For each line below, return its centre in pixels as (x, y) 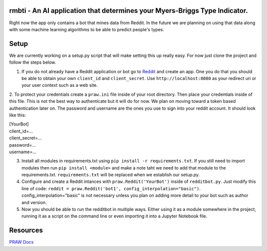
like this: (18, 115)
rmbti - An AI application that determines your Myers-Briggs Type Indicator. (129, 11)
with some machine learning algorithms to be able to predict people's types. (87, 29)
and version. (34, 202)
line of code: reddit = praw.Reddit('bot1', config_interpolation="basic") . (111, 188)
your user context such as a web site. (60, 85)
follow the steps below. (33, 62)
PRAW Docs (22, 242)
